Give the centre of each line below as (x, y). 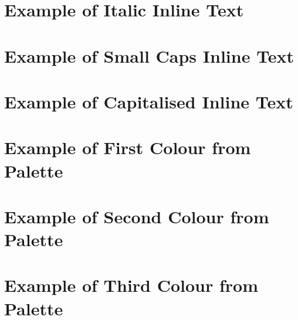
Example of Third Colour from (131, 285)
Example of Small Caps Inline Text (149, 55)
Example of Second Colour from (137, 216)
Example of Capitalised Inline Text (149, 101)
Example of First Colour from (128, 147)
